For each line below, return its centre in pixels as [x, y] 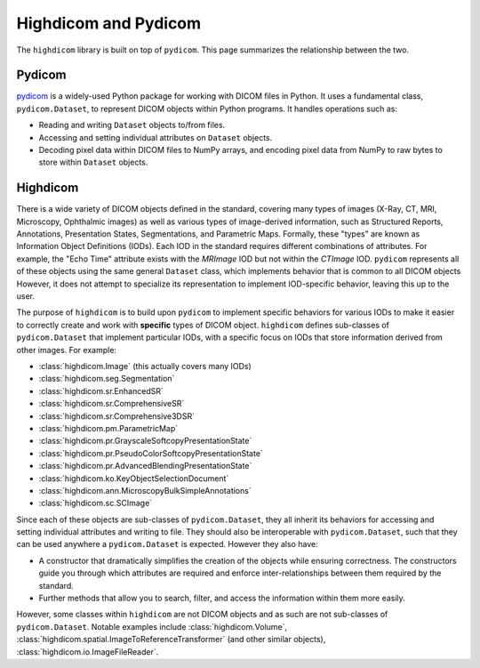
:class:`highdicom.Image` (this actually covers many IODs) [145, 366]
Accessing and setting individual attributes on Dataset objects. [156, 137]
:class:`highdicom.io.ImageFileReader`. [88, 652]
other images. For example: [67, 350]
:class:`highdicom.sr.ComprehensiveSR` [112, 404]
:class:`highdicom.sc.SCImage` [96, 503]
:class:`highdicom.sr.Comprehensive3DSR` [117, 416]
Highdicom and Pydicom [109, 23]
